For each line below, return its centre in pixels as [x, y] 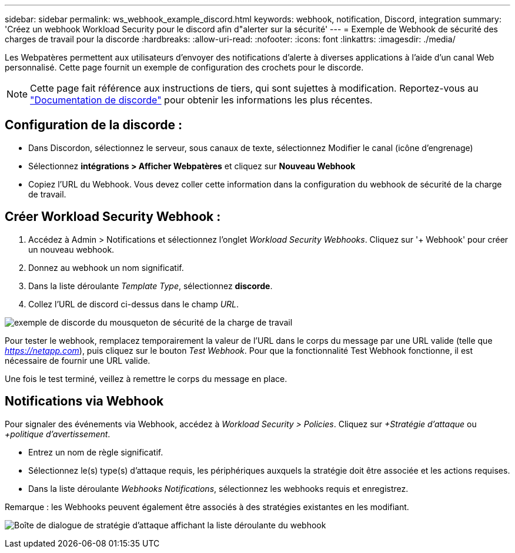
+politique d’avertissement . [58, 434]
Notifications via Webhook [84, 401]
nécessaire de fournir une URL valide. [78, 360]
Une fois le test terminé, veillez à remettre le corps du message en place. [146, 378]
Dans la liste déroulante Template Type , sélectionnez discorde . [151, 286]
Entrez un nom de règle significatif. [96, 452]
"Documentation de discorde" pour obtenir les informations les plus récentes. [201, 100]
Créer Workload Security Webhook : [113, 217]
